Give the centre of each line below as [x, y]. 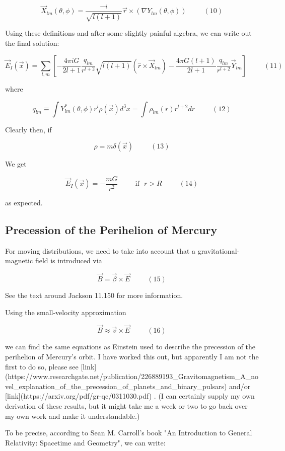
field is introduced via [68, 260]
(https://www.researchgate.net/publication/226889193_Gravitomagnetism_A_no [132, 376]
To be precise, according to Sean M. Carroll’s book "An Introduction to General [129, 433]
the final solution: [32, 43]
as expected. [24, 202]
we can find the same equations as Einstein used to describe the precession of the [130, 347]
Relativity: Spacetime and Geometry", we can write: [85, 442]
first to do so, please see [42, 366]
